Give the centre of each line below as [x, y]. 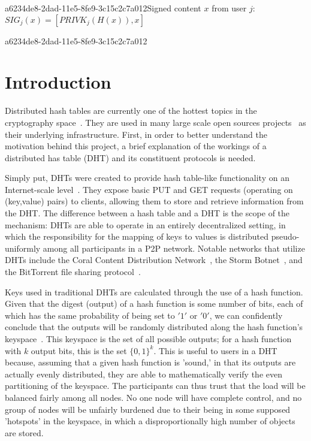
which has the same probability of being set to [90, 315]
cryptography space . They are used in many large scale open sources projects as [155, 122]
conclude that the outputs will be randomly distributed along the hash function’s [154, 327]
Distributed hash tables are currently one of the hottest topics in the [131, 111]
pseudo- [285, 236]
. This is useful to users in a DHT [215, 350]
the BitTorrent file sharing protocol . [73, 272]
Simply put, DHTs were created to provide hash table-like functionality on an [147, 178]
